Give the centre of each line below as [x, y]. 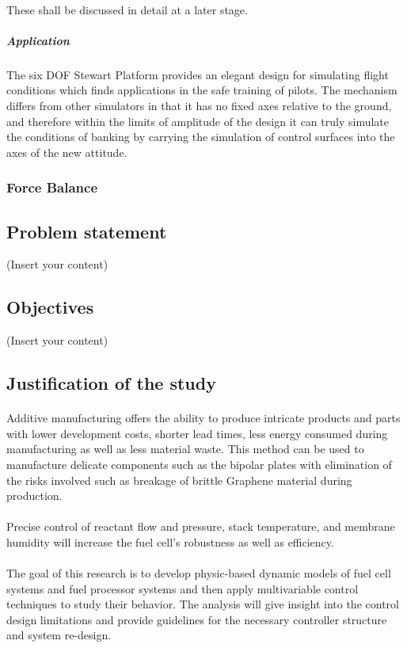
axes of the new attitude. [67, 152]
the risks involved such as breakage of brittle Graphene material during [179, 480]
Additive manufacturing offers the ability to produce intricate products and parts [203, 418]
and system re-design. [59, 635]
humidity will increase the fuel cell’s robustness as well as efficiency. [170, 541]
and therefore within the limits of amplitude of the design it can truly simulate [198, 121]
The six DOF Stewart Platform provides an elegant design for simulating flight [198, 74]
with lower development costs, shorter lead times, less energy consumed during [197, 433]
